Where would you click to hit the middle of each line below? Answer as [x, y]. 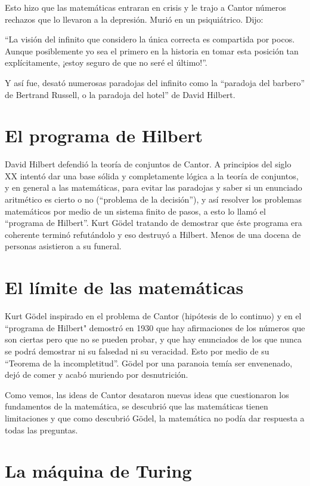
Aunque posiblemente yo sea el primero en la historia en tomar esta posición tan [152, 51]
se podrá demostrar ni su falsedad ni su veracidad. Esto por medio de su [137, 351]
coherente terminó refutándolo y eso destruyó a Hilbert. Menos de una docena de [153, 234]
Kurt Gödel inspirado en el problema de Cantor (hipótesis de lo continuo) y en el [153, 316]
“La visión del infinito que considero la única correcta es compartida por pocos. [150, 39]
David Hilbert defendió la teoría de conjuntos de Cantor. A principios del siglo [148, 164]
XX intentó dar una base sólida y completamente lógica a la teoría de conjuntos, [152, 175]
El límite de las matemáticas [124, 287]
